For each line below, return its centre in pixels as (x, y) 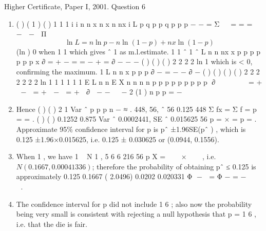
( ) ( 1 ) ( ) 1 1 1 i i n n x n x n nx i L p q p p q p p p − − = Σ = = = (134, 23)
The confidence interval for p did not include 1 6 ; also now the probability (134, 204)
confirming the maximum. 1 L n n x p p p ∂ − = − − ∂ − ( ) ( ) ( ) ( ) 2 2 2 (138, 71)
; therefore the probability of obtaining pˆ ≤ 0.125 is (174, 166)
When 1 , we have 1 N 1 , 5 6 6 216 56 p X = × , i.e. (116, 156)
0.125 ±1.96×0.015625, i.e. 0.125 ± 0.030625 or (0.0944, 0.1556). (118, 139)
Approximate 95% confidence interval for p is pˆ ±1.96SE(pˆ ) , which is (131, 129)
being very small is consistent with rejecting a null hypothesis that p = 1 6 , (136, 214)
